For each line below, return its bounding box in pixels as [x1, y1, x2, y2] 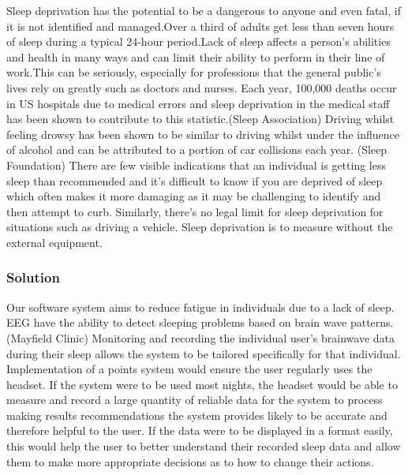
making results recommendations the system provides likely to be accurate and [6, 406, 387, 423]
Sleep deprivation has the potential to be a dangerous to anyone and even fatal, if [6, 2, 401, 18]
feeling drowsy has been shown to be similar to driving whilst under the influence [6, 125, 399, 142]
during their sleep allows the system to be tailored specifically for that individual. [6, 345, 401, 361]
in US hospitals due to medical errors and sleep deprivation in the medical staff [6, 95, 390, 111]
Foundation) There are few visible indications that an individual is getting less [6, 156, 386, 173]
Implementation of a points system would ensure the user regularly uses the [6, 361, 372, 377]
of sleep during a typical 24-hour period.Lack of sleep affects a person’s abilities [6, 33, 391, 50]
